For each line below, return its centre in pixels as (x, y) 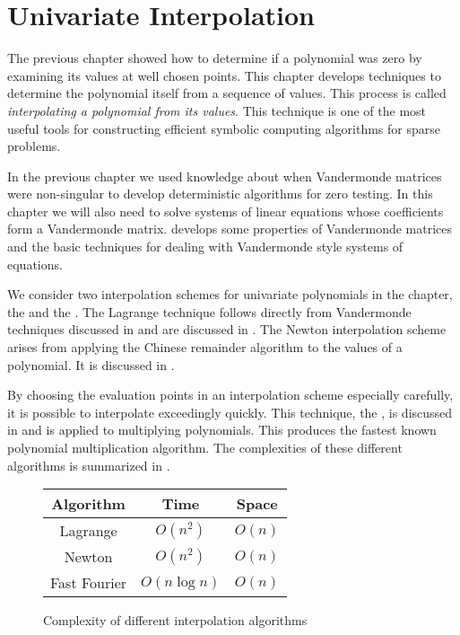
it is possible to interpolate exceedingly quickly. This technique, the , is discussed (230, 412)
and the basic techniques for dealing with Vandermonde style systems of (205, 247)
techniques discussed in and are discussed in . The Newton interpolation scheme (227, 329)
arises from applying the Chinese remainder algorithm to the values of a (205, 347)
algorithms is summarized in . (89, 465)
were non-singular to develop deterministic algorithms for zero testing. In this (220, 194)
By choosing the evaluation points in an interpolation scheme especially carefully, (230, 395)
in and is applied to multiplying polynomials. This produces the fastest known (222, 430)
